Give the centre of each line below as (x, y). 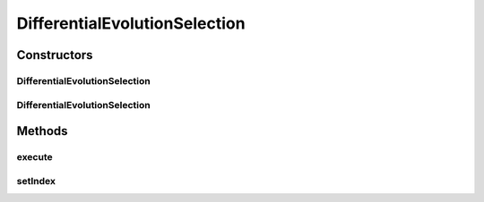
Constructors (55, 55)
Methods (42, 131)
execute (35, 157)
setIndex (36, 181)
